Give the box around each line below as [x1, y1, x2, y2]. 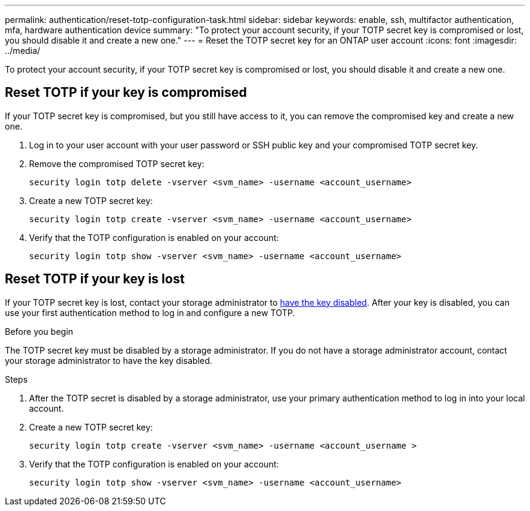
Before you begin [5, 326, 73, 337]
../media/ [5, 45, 41, 56]
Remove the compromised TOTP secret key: [29, 158, 204, 169]
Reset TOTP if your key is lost [5, 271, 185, 287]
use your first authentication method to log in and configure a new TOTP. [5, 307, 295, 318]
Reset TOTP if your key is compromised [5, 85, 247, 101]
